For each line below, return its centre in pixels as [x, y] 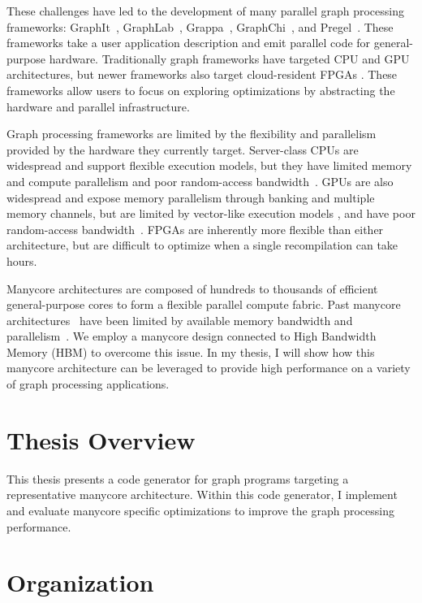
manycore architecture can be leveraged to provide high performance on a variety [209, 368]
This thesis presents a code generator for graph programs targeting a [178, 478]
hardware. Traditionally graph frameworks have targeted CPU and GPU [229, 58]
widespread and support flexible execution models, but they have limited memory [209, 165]
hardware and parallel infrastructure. [98, 106]
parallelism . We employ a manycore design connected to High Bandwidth [192, 336]
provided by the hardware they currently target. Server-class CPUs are [183, 149]
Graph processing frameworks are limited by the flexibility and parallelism [192, 134]
